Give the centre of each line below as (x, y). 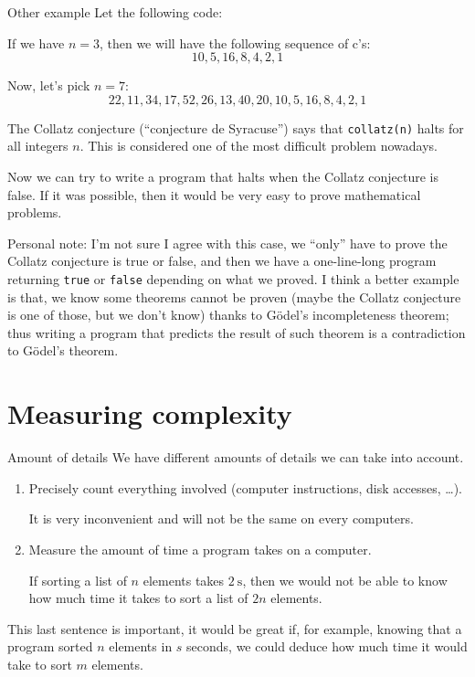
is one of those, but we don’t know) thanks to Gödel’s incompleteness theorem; (228, 315)
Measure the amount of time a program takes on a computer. (200, 549)
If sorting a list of (78, 580)
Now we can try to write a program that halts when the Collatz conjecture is (223, 177)
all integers (38, 146)
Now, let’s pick (49, 85)
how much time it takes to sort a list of (138, 598)
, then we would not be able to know (345, 580)
